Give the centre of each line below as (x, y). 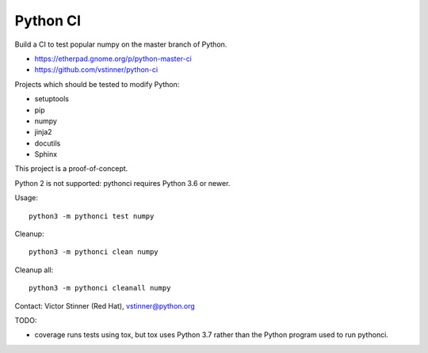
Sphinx (46, 154)
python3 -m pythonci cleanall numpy (100, 288)
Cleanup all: (34, 270)
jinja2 (43, 132)
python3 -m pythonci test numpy (92, 216)
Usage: (27, 198)
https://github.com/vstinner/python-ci (96, 70)
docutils (48, 143)
